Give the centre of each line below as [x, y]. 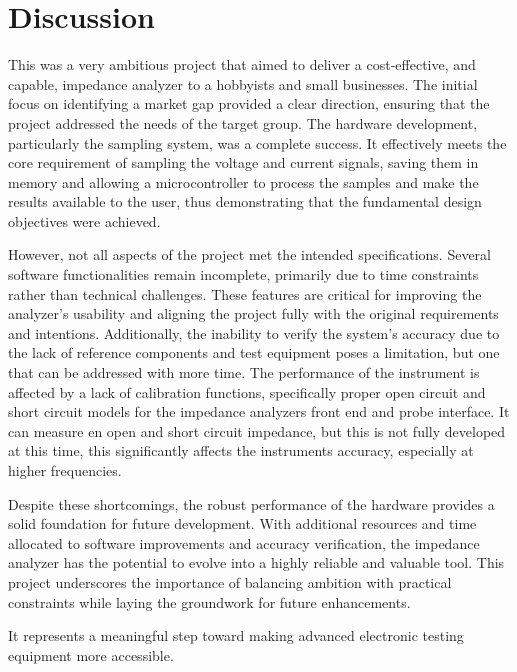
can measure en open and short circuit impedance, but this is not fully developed [257, 430]
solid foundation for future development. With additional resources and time [242, 523]
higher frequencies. [65, 470]
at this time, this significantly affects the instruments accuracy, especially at [241, 450]
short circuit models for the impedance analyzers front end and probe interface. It [259, 411]
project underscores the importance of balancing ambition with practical [230, 581]
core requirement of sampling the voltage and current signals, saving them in [243, 162]
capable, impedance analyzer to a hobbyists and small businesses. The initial [243, 83]
